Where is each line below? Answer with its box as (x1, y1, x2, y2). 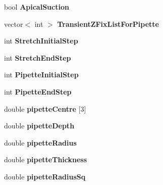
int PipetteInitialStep (4, 69, 79, 80)
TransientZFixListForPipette (57, 18, 159, 29)
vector (4, 18, 23, 29)
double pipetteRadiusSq (4, 171, 86, 181)
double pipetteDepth (4, 120, 75, 131)
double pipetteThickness (4, 154, 87, 165)
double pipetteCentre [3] (4, 103, 86, 114)
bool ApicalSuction (4, 2, 69, 12)
